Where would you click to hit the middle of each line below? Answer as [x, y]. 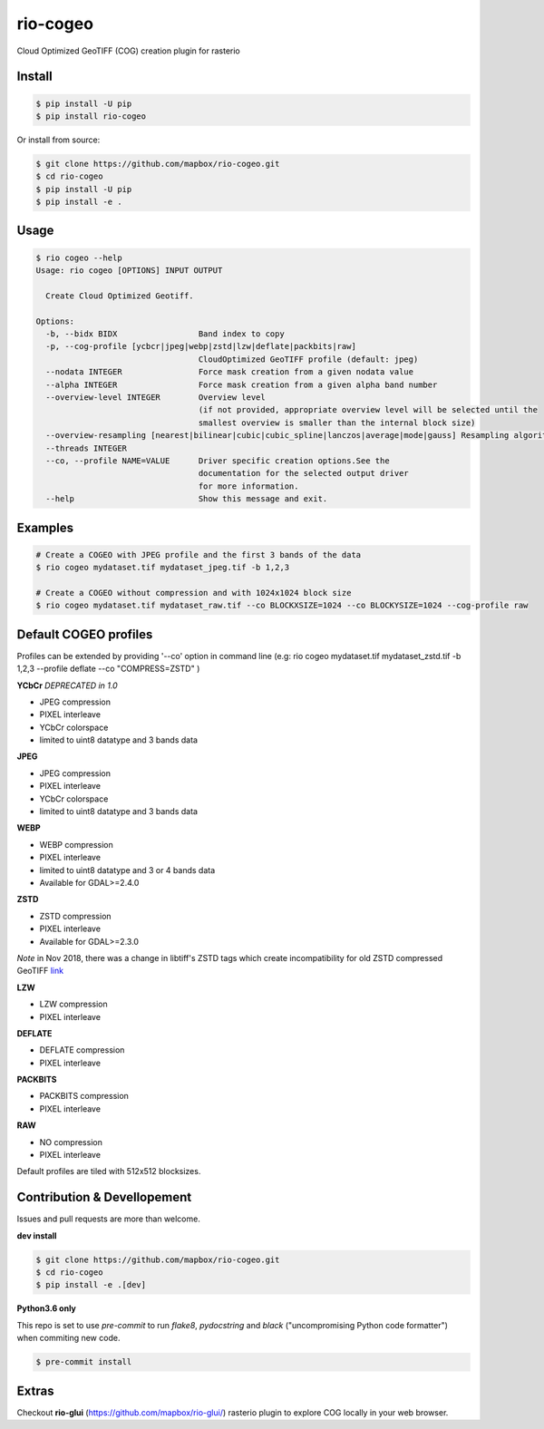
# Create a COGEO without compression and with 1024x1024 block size [194, 593]
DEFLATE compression [82, 1050]
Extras [35, 1390]
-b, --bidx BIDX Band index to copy [165, 334]
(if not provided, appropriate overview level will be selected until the [368, 410]
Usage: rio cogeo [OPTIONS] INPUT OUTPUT [129, 271]
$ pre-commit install [84, 1362]
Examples [45, 527]
